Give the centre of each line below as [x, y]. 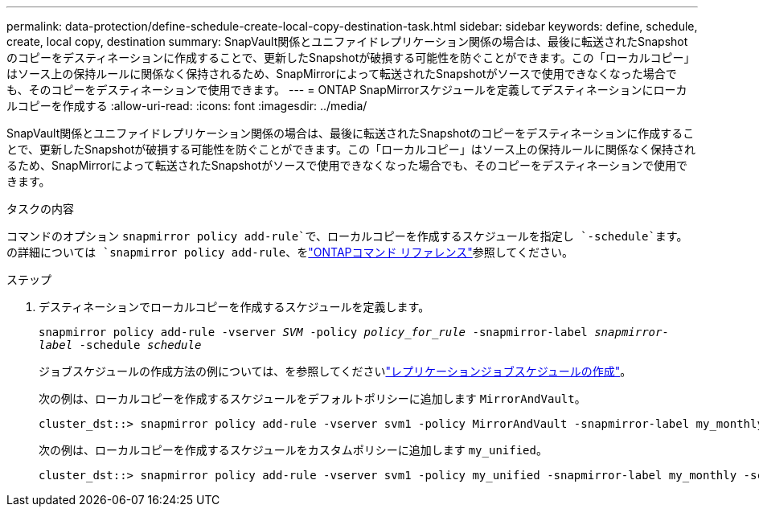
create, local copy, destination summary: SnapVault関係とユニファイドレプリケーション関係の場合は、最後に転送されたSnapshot [347, 41]
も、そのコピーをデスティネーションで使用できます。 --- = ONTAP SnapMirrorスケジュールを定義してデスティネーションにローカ [347, 90]
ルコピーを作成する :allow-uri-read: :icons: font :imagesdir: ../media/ [187, 106]
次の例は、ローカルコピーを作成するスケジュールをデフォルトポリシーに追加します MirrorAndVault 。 [312, 398]
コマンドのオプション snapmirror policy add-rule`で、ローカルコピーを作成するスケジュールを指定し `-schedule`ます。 [347, 236]
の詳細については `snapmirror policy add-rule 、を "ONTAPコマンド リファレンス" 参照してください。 [290, 252]
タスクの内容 [40, 209]
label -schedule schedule [120, 345]
